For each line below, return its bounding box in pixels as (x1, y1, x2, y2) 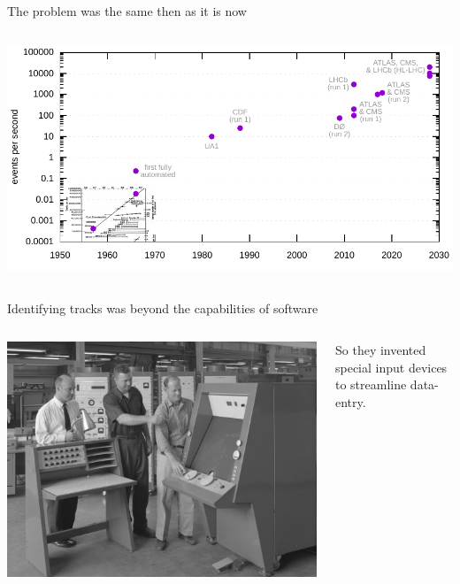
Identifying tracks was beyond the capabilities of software (7, 298, 318, 317)
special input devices (334, 357, 448, 376)
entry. (334, 392, 366, 411)
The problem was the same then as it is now (7, 2, 247, 19)
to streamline (334, 375, 407, 394)
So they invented (334, 341, 426, 359)
